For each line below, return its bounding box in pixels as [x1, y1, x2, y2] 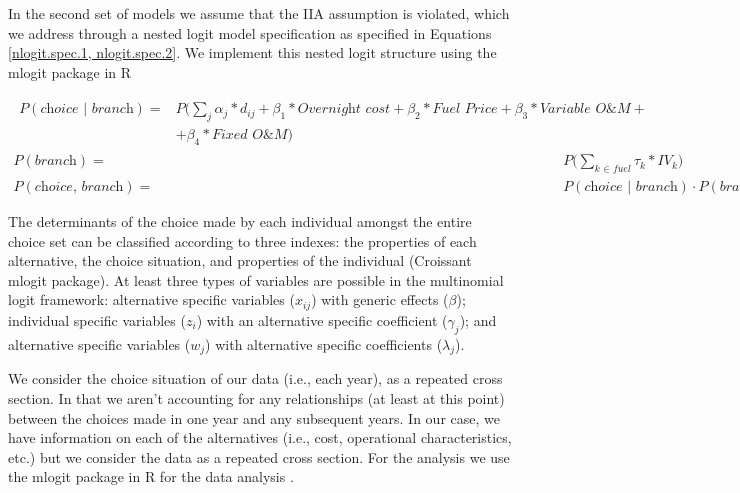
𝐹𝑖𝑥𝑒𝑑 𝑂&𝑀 [211, 128, 288, 143]
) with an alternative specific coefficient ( [196, 309, 448, 330]
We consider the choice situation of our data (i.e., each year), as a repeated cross [8, 368, 503, 389]
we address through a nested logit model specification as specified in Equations [8, 22, 492, 43]
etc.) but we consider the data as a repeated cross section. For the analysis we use [8, 446, 510, 467]
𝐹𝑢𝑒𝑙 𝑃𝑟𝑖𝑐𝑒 [432, 102, 498, 117]
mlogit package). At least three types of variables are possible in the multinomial [8, 269, 504, 290]
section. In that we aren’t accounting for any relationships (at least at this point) [8, 387, 505, 408]
